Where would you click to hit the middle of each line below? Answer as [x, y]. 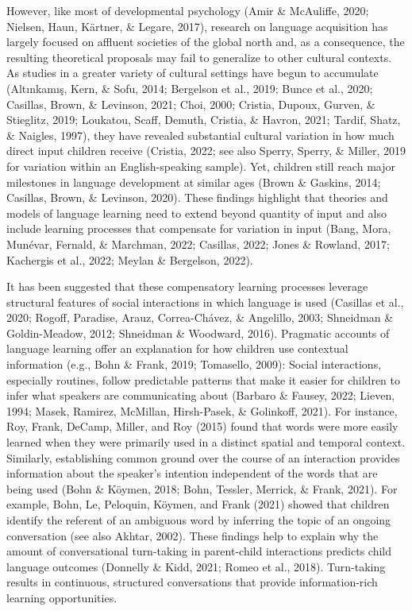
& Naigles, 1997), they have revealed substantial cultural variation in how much [200, 135]
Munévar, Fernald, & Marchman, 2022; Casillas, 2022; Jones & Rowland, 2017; [198, 244]
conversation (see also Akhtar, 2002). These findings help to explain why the [193, 535]
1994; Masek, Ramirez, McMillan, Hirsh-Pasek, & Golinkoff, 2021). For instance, [202, 410]
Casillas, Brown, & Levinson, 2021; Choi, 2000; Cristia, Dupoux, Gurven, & [191, 104]
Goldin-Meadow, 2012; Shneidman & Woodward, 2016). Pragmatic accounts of [198, 333]
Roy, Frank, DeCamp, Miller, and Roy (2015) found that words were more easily [202, 426]
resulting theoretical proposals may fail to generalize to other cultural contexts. [199, 57]
